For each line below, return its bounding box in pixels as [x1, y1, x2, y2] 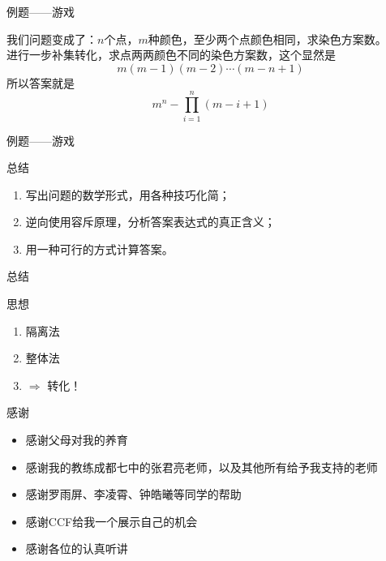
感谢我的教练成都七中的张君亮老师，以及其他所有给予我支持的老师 [25, 458, 378, 475]
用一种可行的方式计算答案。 [25, 240, 174, 257]
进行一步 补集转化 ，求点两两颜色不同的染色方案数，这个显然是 [6, 46, 336, 63]
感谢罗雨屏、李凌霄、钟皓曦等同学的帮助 [25, 486, 242, 503]
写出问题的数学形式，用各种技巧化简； [25, 186, 230, 203]
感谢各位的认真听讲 [25, 540, 128, 557]
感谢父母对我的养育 [25, 431, 128, 448]
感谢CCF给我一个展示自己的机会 [25, 512, 198, 529]
